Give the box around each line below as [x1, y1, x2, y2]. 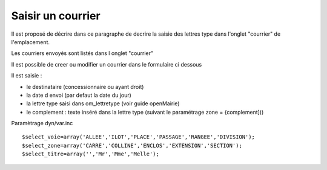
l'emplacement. [11, 38, 50, 45]
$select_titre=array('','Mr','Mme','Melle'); [22, 151, 160, 157]
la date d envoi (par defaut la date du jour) [26, 91, 131, 99]
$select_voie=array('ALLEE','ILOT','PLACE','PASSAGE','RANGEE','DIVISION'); [22, 134, 256, 140]
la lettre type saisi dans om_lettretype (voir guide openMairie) [26, 100, 180, 107]
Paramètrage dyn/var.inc [11, 120, 73, 127]
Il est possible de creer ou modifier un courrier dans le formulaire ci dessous [11, 60, 202, 68]
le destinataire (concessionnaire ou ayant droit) [26, 83, 144, 90]
